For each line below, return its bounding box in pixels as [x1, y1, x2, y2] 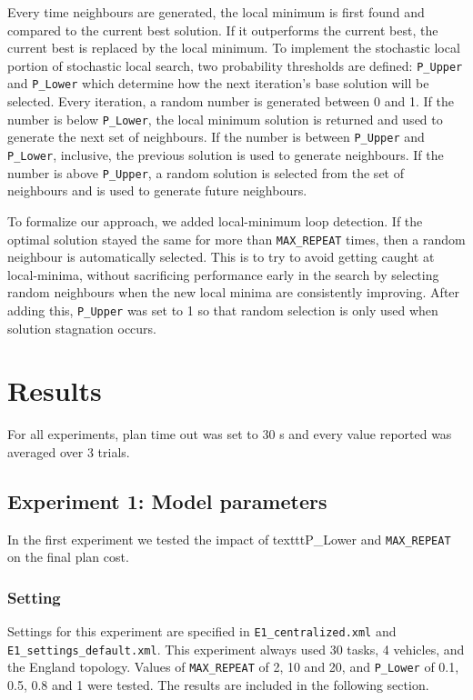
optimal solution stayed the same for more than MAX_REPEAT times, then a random [7, 229, 466, 248]
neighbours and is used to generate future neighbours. [7, 181, 307, 200]
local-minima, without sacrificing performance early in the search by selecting [7, 265, 439, 284]
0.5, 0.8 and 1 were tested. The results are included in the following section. [7, 675, 429, 695]
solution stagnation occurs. [7, 318, 157, 337]
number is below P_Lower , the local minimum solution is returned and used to [7, 109, 443, 128]
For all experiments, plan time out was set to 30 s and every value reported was [7, 425, 452, 444]
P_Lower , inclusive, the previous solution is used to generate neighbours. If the [7, 145, 444, 164]
